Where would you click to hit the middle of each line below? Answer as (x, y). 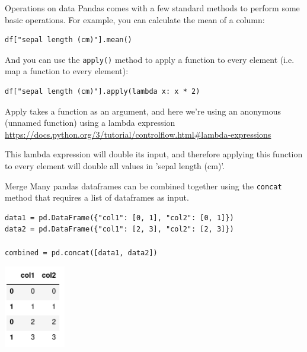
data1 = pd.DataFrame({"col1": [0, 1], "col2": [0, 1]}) (119, 218)
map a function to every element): (67, 71)
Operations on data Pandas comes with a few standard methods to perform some (152, 8)
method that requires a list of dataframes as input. (97, 197)
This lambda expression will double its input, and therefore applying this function (154, 154)
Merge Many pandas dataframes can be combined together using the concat (143, 185)
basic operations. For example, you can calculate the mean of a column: (135, 19)
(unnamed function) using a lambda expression (90, 123)
